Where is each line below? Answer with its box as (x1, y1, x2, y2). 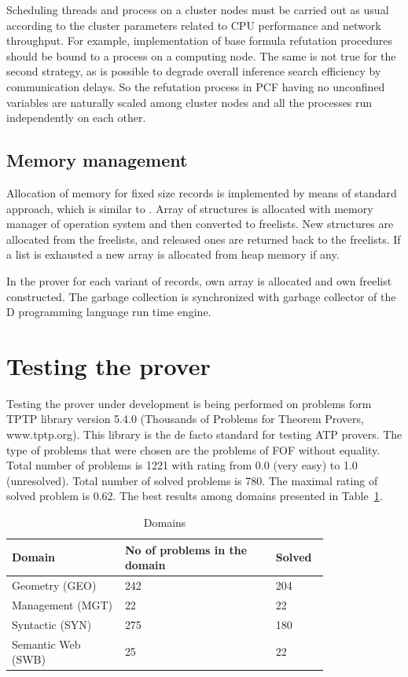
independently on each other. (6, 109, 146, 126)
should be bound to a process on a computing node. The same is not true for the (6, 47, 396, 64)
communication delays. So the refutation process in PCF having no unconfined (6, 78, 385, 94)
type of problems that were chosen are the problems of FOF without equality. (6, 441, 380, 458)
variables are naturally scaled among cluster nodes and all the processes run (6, 94, 373, 110)
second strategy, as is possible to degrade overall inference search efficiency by (6, 63, 381, 79)
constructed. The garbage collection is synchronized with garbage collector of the (6, 288, 396, 304)
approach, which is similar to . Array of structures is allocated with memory (6, 200, 373, 216)
